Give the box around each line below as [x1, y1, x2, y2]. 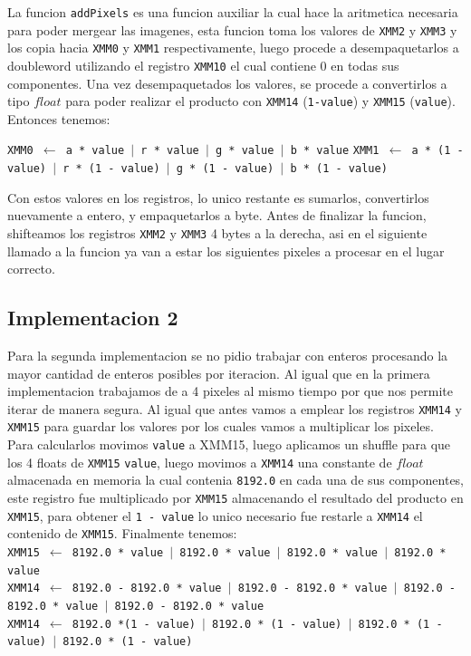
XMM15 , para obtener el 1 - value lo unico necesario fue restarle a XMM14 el [7, 506, 423, 525]
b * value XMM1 [290, 144, 380, 158]
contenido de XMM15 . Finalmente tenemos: [7, 524, 237, 543]
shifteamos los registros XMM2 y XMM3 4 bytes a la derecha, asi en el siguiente [7, 223, 428, 242]
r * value [140, 144, 199, 158]
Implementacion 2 [7, 304, 178, 332]
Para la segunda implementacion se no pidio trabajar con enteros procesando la [7, 346, 448, 365]
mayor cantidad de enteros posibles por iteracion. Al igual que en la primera [7, 363, 430, 382]
